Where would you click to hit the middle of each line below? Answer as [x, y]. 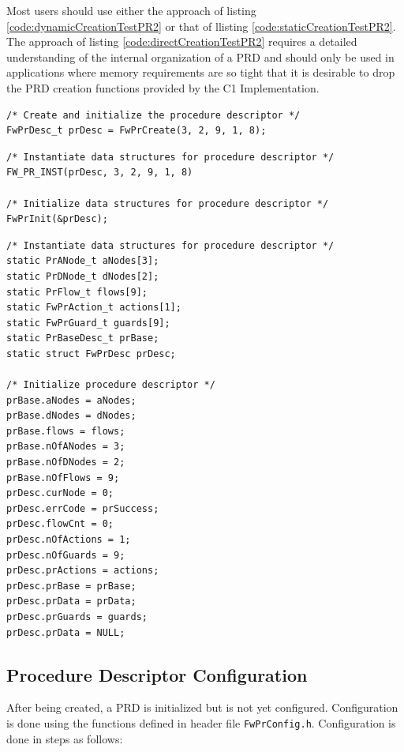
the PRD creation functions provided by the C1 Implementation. [163, 87]
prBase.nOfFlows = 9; [63, 478]
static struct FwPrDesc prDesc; [91, 353]
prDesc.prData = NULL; [66, 632]
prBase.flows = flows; [66, 431]
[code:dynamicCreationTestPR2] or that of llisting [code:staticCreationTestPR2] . [201, 26]
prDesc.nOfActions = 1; [69, 540]
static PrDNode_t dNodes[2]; [83, 276]
